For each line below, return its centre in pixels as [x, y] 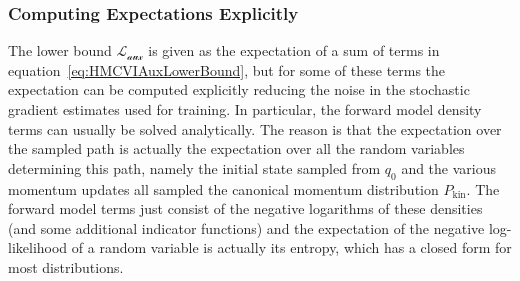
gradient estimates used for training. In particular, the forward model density [245, 109]
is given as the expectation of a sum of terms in [294, 50]
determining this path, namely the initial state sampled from [194, 167]
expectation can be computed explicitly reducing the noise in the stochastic [239, 89]
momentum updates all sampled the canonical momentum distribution [223, 188]
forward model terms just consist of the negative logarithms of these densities [245, 208]
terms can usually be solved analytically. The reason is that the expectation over [255, 128]
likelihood [38, 247]
